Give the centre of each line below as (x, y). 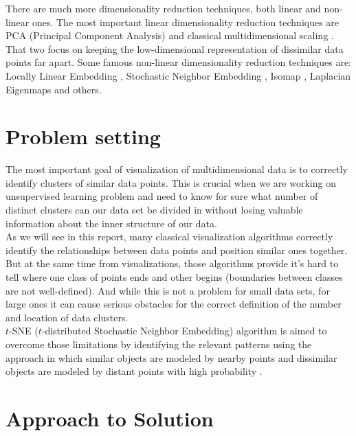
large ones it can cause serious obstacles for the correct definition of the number (174, 304)
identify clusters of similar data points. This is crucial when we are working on (171, 182)
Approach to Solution (110, 418)
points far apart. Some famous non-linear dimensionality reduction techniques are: (178, 62)
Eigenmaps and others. (54, 89)
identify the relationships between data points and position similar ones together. (177, 250)
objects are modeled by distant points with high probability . (134, 371)
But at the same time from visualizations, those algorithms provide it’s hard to (172, 263)
